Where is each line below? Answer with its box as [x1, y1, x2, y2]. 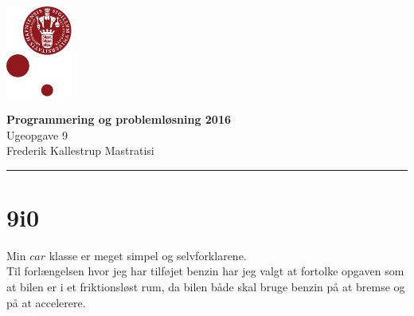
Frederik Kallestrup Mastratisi [6, 142, 154, 159]
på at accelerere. [6, 294, 86, 310]
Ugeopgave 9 [6, 126, 68, 143]
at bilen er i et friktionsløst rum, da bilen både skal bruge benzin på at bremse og [6, 278, 405, 295]
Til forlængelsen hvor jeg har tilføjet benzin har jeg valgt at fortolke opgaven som [6, 263, 404, 279]
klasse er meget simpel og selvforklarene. [49, 247, 247, 263]
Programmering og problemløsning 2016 [6, 110, 232, 127]
